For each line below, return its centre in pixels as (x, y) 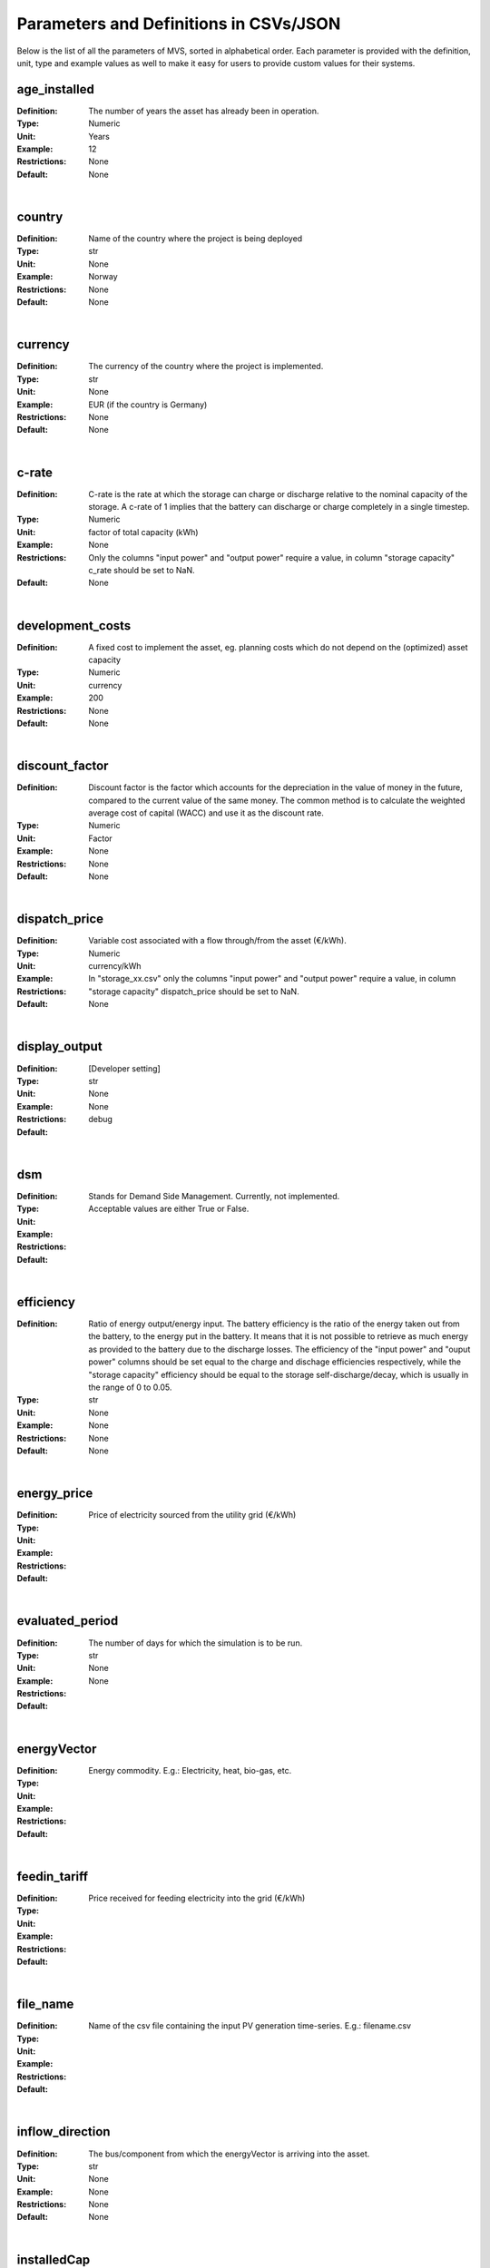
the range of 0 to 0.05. (130, 1387)
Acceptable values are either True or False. (169, 1209)
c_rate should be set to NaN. (142, 570)
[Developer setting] (124, 1068)
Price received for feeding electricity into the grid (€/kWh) (197, 1898)
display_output (60, 1046)
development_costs (74, 626)
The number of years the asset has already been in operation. (204, 111)
